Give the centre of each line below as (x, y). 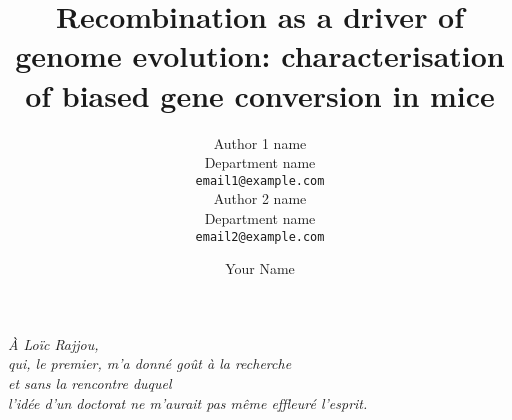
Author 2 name (260, 198)
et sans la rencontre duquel (90, 382)
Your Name (260, 268)
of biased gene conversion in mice (260, 94)
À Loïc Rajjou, (53, 343)
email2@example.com (260, 236)
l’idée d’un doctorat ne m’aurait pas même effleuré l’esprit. (188, 402)
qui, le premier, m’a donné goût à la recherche (150, 363)
